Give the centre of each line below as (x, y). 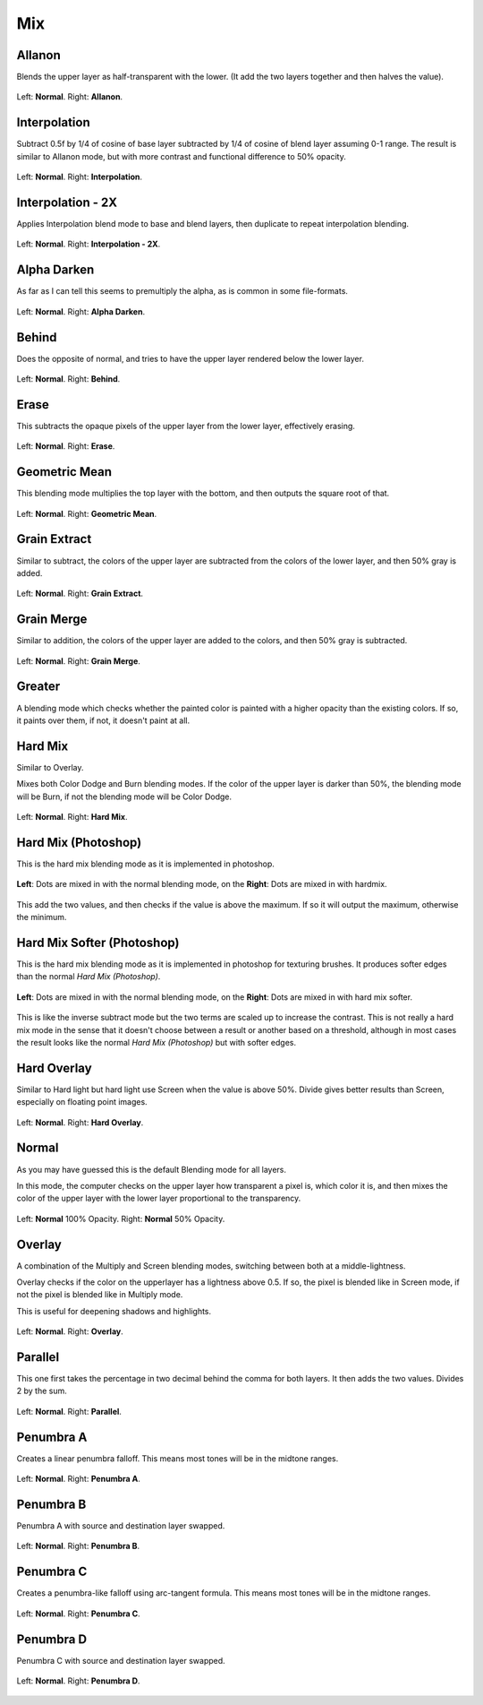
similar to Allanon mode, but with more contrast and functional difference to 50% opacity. (181, 156)
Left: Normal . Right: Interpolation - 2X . (89, 244)
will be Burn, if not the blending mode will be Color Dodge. (124, 797)
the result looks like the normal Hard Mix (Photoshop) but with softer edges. (157, 1042)
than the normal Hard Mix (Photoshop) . (89, 977)
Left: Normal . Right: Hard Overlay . (80, 1122)
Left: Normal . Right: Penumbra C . (78, 1614)
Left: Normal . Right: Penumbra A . (78, 1479)
